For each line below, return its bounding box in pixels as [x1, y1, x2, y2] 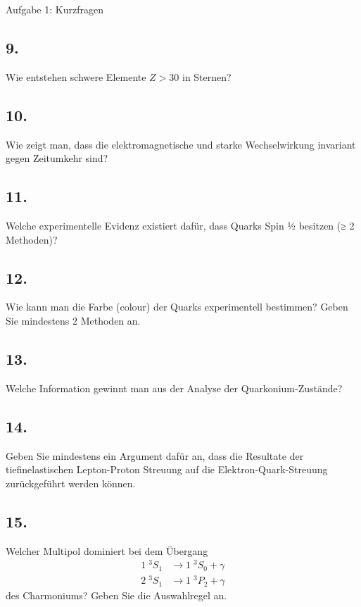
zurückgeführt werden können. [6, 475, 136, 490]
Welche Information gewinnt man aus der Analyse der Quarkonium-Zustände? [6, 380, 343, 395]
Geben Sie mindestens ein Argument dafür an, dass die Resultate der [6, 448, 304, 463]
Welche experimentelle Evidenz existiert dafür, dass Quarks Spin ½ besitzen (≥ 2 [6, 218, 355, 232]
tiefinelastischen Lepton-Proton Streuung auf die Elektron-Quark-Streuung [6, 462, 328, 477]
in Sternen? [182, 69, 232, 84]
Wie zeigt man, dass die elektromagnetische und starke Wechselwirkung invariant [6, 137, 356, 151]
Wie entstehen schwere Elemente [6, 69, 146, 84]
